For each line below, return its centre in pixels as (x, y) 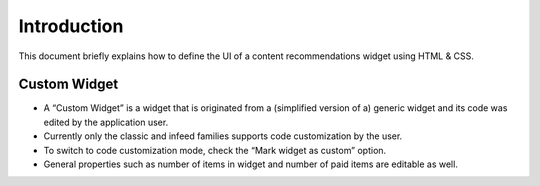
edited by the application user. (106, 122)
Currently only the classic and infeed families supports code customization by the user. (223, 136)
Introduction (71, 26)
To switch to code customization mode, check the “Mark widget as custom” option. (215, 150)
